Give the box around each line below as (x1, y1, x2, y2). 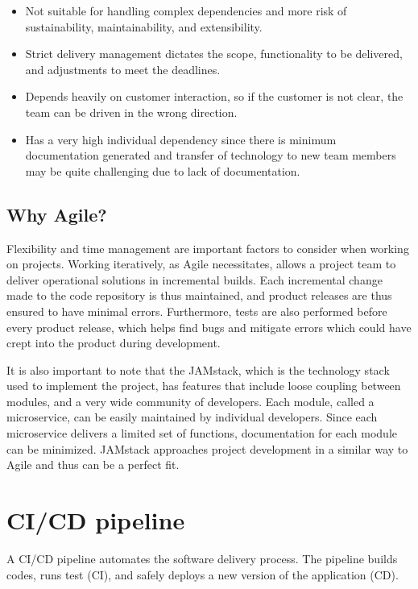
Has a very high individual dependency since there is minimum (25, 131, 337, 147)
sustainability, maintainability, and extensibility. (25, 18, 263, 35)
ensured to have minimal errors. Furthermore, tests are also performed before (6, 302, 387, 319)
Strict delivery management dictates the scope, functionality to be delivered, (25, 45, 403, 62)
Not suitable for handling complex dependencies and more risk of (25, 2, 347, 19)
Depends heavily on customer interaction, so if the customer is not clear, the (25, 88, 404, 105)
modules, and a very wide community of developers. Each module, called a (6, 392, 375, 409)
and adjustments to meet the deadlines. (25, 60, 221, 77)
